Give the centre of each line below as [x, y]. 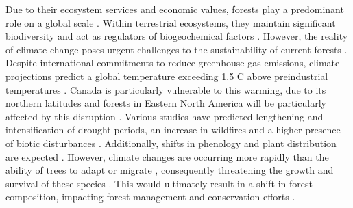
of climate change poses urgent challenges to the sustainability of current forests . [176, 49]
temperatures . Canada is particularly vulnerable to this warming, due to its [166, 89]
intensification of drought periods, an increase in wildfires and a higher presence [173, 130]
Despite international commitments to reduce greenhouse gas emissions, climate [173, 63]
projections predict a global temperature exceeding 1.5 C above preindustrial [167, 76]
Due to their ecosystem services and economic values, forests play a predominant [175, 9]
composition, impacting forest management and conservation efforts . [150, 197]
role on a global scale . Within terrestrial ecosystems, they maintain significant [171, 22]
